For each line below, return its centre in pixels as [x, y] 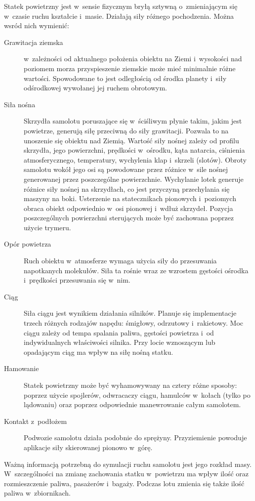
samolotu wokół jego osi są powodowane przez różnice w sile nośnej [126, 169]
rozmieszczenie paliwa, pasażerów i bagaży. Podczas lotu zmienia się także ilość [124, 483]
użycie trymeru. [47, 227]
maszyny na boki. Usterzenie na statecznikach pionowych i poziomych [130, 198]
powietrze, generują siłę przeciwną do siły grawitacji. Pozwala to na [126, 130]
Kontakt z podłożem [36, 421]
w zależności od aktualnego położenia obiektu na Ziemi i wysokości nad [133, 59]
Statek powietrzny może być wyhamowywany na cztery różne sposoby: [130, 385]
